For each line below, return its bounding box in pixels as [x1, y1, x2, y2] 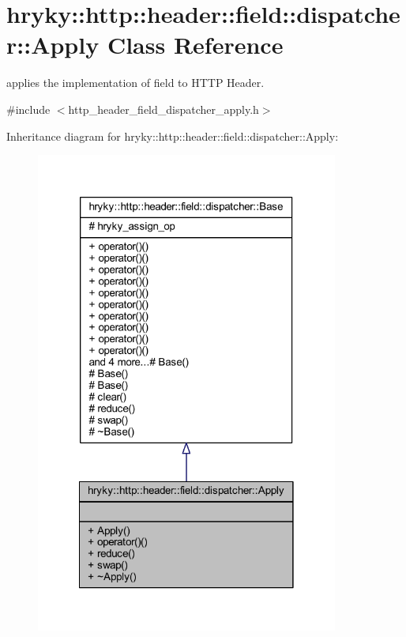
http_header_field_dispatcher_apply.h [68, 100, 259, 117]
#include [6, 100, 51, 117]
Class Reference [107, 28, 284, 61]
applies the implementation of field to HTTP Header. [6, 74, 265, 91]
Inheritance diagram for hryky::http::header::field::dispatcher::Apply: [6, 127, 339, 144]
